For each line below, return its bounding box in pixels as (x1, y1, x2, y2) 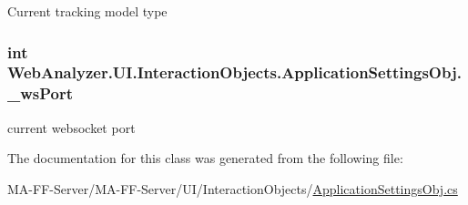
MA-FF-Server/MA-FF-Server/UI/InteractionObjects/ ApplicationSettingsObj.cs (7, 179, 458, 198)
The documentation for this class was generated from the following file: (7, 149, 403, 168)
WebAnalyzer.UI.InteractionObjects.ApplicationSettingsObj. (7, 61, 462, 84)
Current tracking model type (7, 2, 168, 20)
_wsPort (7, 82, 74, 105)
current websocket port (7, 118, 136, 137)
